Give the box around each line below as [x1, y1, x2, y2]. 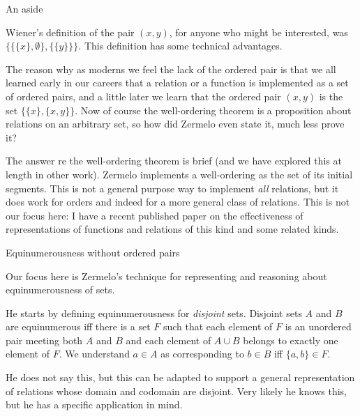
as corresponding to [160, 346, 244, 361]
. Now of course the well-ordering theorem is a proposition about [75, 102, 352, 117]
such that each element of [163, 319, 273, 334]
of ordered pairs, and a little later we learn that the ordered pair [6, 88, 281, 103]
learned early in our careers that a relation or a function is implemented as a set [6, 75, 349, 90]
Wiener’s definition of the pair [6, 24, 135, 39]
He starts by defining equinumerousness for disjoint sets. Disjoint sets [6, 305, 302, 320]
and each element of [126, 332, 211, 347]
